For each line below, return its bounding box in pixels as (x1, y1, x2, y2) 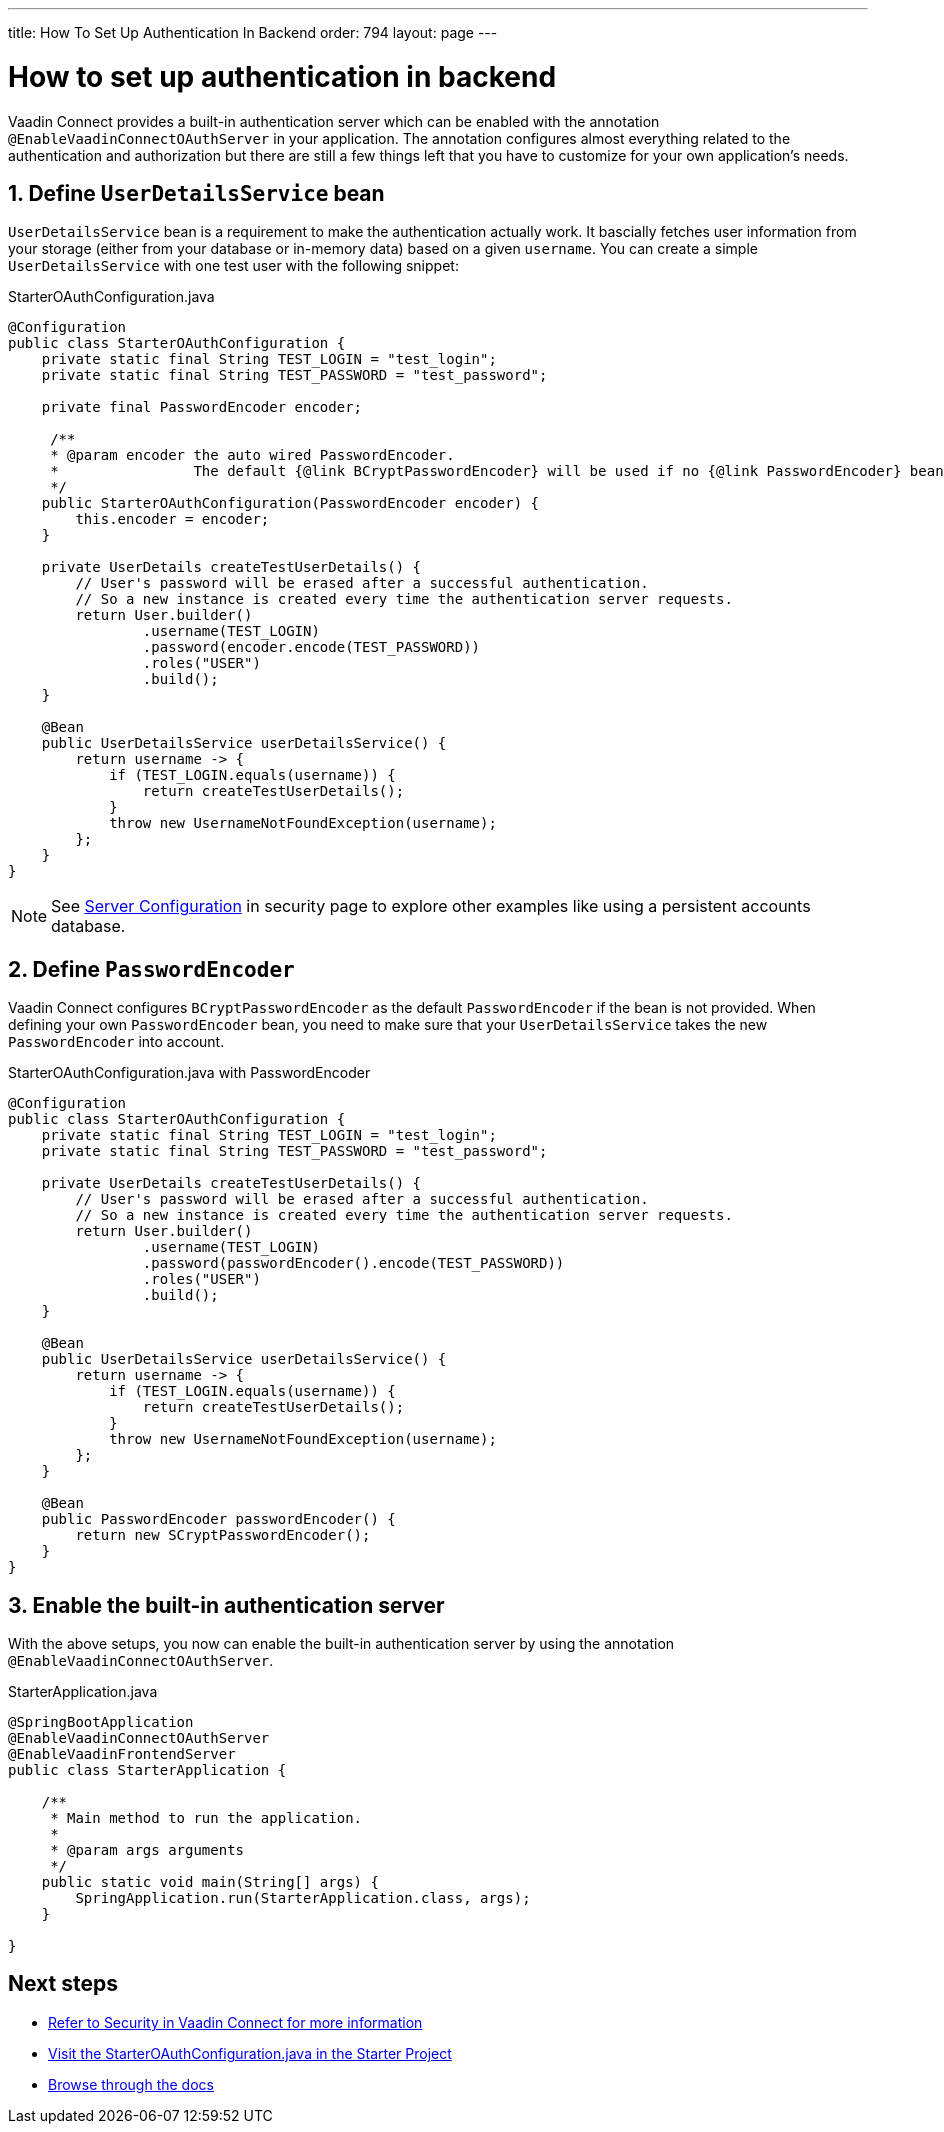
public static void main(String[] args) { (41, 1874, 379, 1891)
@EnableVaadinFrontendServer (8, 1746, 236, 1763)
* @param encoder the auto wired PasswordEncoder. (50, 447, 455, 464)
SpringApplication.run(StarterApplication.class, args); (75, 1890, 531, 1907)
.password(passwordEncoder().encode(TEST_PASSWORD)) (142, 1255, 565, 1272)
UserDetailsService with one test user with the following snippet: (8, 257, 459, 275)
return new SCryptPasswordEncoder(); (75, 1527, 371, 1544)
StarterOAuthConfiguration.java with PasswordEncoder (8, 1064, 371, 1082)
